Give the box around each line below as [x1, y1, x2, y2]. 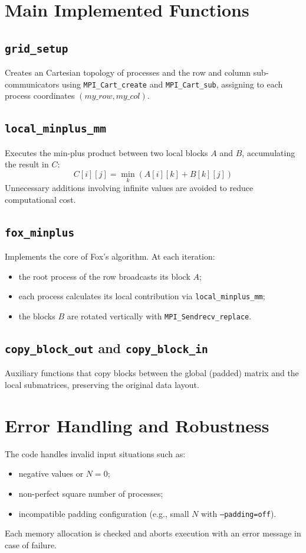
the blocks [18, 310, 55, 322]
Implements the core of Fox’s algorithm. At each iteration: [5, 250, 215, 263]
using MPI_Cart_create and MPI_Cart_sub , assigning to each [61, 77, 283, 90]
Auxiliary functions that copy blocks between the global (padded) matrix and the [5, 367, 299, 379]
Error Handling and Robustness [5, 413, 269, 437]
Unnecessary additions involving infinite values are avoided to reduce [5, 182, 254, 194]
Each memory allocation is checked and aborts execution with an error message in [5, 527, 301, 539]
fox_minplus [5, 226, 75, 239]
